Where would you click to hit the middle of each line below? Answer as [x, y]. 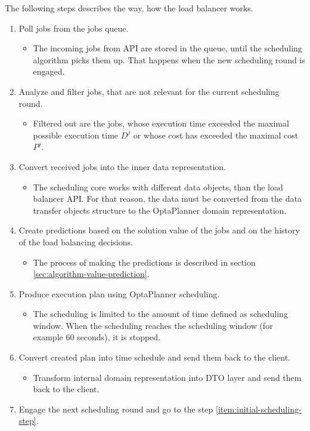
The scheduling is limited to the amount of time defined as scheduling [160, 314]
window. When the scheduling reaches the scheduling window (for [153, 325]
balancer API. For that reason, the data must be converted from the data [167, 198]
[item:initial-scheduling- [258, 409]
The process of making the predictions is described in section [144, 262]
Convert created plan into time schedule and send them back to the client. [154, 357]
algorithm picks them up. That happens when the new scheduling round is [169, 59]
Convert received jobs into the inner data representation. [123, 166]
